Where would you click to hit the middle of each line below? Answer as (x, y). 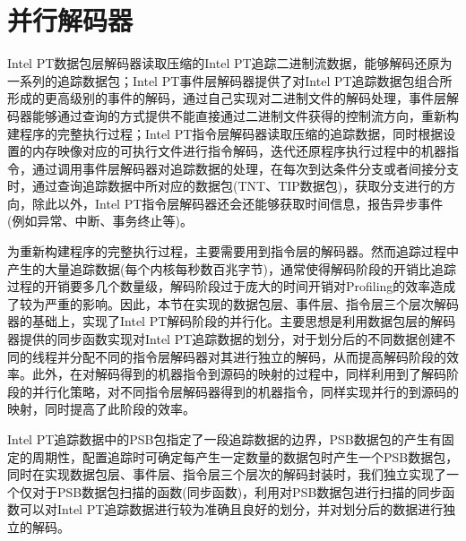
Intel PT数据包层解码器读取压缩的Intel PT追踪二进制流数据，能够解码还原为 (230, 63)
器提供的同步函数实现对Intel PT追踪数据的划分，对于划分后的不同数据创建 (225, 339)
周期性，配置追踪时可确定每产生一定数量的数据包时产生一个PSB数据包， (245, 456)
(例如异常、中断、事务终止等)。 (100, 221)
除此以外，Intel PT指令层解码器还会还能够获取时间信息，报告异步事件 (237, 203)
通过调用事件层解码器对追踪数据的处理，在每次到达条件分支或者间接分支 (245, 168)
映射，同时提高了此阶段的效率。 (101, 409)
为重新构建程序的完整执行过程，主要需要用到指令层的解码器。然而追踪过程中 (233, 251)
